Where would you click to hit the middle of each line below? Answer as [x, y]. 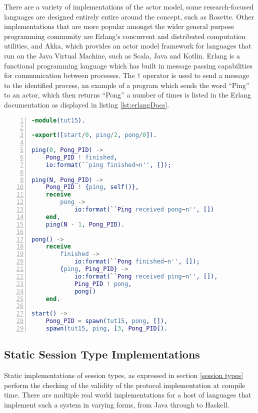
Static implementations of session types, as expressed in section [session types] [124, 375]
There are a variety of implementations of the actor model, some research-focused [129, 6]
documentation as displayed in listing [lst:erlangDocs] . [87, 104]
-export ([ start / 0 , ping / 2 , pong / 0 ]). [94, 135]
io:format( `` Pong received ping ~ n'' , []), [146, 276]
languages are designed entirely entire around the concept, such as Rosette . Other [129, 16]
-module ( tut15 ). [58, 120]
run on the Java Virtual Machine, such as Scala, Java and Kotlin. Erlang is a [122, 55]
